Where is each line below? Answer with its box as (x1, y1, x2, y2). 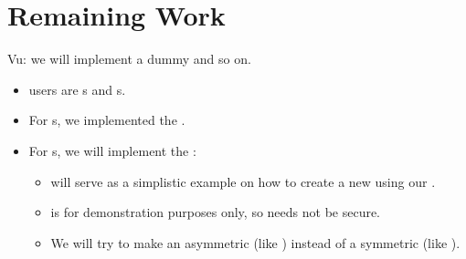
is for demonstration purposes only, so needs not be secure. (50, 202, 381, 222)
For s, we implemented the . (28, 110, 185, 129)
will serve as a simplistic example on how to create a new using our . (50, 171, 436, 191)
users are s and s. (28, 79, 126, 98)
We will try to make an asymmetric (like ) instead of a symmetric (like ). (50, 233, 461, 252)
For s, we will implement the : (28, 140, 196, 160)
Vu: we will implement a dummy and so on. (7, 49, 251, 68)
